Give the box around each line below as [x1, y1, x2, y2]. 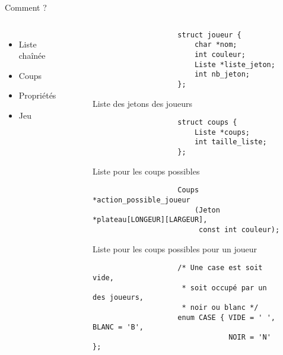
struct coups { [177, 118, 237, 127]
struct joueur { [177, 30, 241, 39]
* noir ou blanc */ [182, 303, 259, 312]
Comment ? [5, 1, 47, 13]
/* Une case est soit [177, 264, 263, 272]
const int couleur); [199, 225, 280, 234]
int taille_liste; [194, 138, 267, 147]
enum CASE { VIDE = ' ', [177, 313, 275, 322]
